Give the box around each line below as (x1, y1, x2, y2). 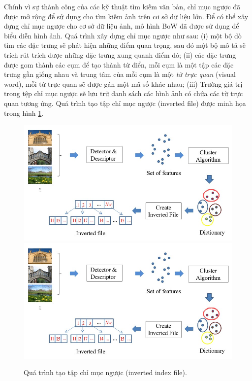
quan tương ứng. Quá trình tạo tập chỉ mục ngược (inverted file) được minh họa (4, 98, 246, 108)
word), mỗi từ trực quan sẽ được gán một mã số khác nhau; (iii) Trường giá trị (4, 78, 243, 89)
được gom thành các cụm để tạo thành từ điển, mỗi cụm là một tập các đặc (4, 59, 234, 69)
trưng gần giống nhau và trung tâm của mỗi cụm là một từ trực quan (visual (4, 69, 236, 79)
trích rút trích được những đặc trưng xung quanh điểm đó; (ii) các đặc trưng (4, 49, 236, 60)
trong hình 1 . (4, 107, 44, 118)
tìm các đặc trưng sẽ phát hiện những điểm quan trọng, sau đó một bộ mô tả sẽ (4, 40, 246, 50)
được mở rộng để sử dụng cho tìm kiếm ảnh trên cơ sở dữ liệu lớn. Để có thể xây (4, 11, 249, 21)
